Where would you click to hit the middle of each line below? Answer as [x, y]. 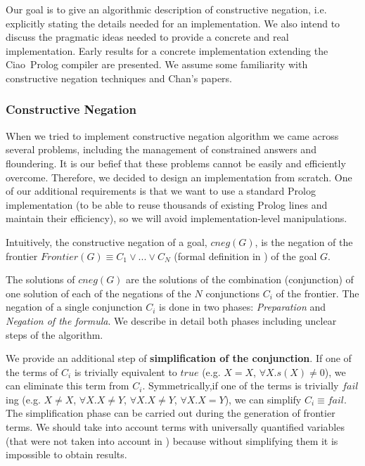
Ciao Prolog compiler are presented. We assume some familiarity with [157, 64]
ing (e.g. [23, 399]
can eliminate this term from [68, 386]
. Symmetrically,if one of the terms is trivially [241, 386]
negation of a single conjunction [74, 307]
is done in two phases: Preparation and [243, 307]
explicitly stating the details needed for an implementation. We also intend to [173, 23]
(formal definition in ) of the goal [245, 255]
